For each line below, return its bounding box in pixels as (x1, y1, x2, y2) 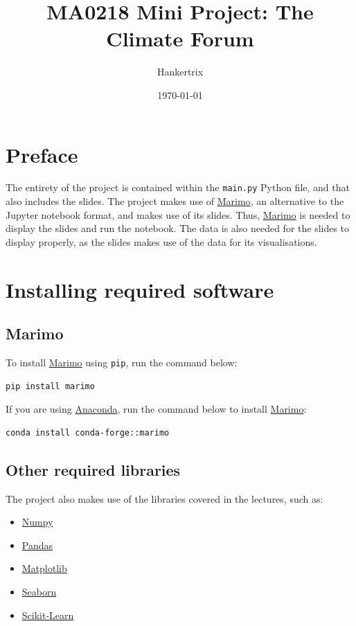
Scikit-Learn (21, 607, 74, 622)
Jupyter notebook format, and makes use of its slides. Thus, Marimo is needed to (6, 207, 350, 222)
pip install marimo (6, 381, 95, 391)
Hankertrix (157, 64, 204, 79)
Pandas (21, 537, 53, 552)
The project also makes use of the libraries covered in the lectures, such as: (6, 491, 323, 506)
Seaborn (21, 584, 57, 599)
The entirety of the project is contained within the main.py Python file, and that (6, 180, 350, 195)
